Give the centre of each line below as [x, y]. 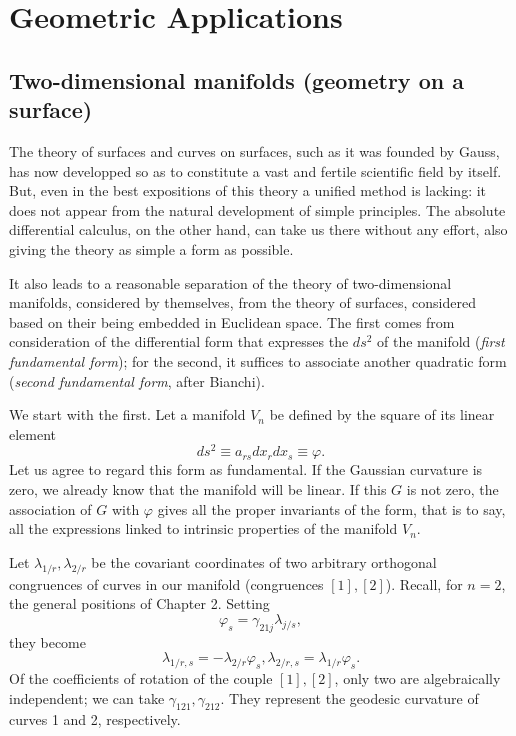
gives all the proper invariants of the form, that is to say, [331, 508]
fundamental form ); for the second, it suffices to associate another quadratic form [258, 360]
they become [47, 641]
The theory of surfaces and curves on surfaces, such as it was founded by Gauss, [254, 150]
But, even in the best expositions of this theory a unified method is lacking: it [248, 190]
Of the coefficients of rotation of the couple [141, 677]
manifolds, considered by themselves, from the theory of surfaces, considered [242, 302]
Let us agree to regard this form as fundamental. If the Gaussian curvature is [246, 469]
